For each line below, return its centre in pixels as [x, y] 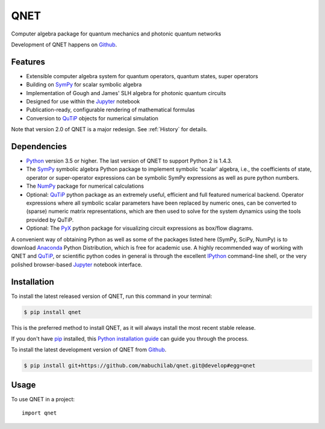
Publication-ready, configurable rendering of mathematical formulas [110, 110]
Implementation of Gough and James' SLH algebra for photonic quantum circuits [126, 93]
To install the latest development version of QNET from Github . [89, 350]
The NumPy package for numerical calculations [85, 186]
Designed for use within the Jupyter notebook [83, 102]
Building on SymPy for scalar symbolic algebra [84, 85]
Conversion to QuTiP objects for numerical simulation [92, 118]
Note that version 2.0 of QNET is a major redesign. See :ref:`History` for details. [109, 129]
